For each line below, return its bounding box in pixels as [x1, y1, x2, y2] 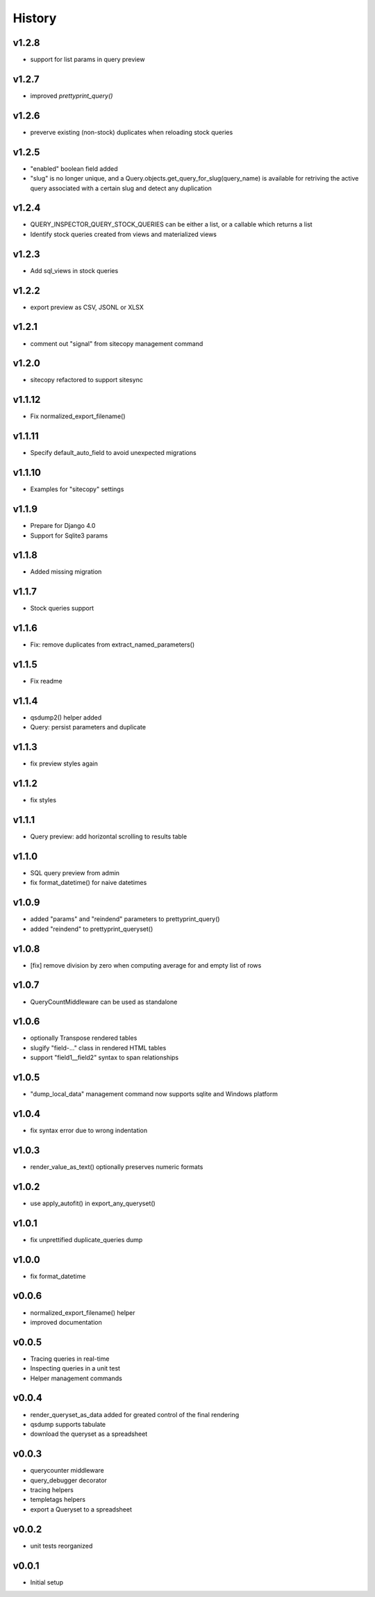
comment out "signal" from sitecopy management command [30, 339, 203, 347]
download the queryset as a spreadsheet [30, 1430, 148, 1438]
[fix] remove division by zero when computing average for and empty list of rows [30, 961, 262, 969]
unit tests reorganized [30, 1541, 93, 1550]
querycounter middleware [30, 1466, 104, 1475]
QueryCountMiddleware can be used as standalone [30, 998, 178, 1006]
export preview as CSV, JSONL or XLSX [30, 303, 144, 311]
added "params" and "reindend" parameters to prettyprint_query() [30, 915, 220, 923]
